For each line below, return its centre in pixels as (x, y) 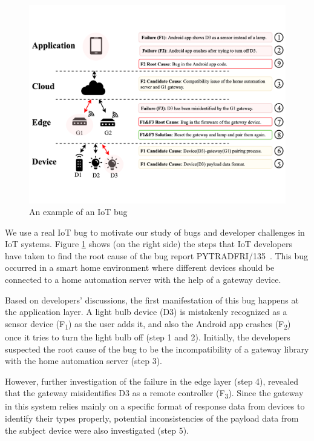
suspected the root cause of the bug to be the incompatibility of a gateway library (157, 349)
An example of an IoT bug (78, 212)
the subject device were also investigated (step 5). (97, 430)
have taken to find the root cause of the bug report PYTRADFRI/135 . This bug (156, 255)
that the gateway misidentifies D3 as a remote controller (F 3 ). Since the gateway (154, 394)
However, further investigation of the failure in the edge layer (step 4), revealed (152, 381)
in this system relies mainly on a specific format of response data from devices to (155, 406)
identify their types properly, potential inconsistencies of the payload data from (152, 418)
